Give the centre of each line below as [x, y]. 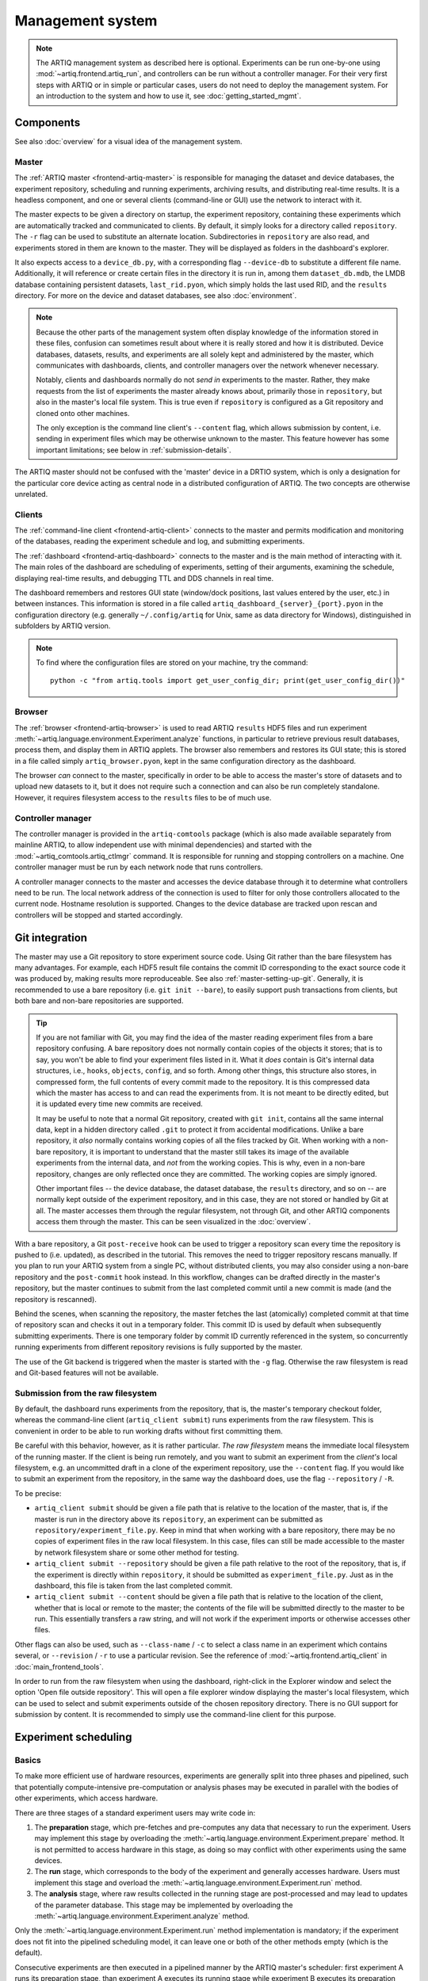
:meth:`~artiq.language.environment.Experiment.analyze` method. [142, 1916]
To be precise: [38, 1493]
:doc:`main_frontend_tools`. [59, 1666]
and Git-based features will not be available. [86, 1372]
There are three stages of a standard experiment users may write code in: [135, 1813]
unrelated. [31, 494]
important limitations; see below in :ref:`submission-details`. [134, 450]
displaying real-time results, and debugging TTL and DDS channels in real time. [144, 578]
